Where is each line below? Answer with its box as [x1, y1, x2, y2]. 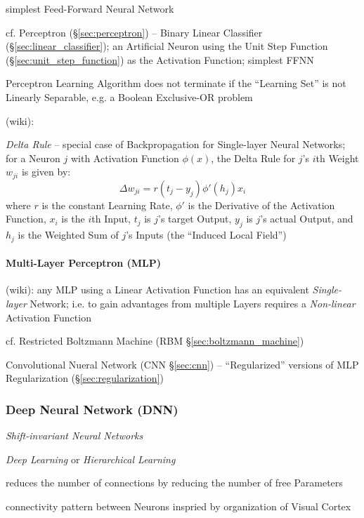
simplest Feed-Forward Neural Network [6, 1, 174, 15]
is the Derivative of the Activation [188, 197, 335, 212]
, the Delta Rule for [211, 150, 296, 165]
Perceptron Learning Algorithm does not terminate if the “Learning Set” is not [6, 76, 346, 91]
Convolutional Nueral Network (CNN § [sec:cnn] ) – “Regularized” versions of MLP [6, 357, 359, 371]
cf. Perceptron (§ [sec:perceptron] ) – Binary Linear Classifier [6, 25, 263, 39]
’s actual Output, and [260, 211, 353, 226]
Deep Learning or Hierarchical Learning [6, 451, 176, 466]
